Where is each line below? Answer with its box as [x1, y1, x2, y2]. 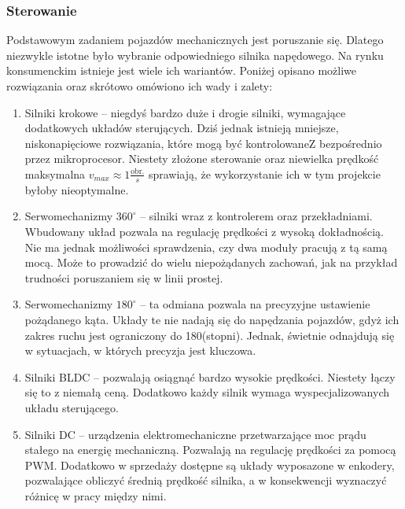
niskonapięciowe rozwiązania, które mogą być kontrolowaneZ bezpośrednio [24, 135, 382, 151]
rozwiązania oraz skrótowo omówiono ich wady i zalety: [6, 78, 273, 94]
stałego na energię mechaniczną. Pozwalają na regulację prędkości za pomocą [24, 441, 396, 458]
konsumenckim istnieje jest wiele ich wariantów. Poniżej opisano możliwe [6, 62, 356, 79]
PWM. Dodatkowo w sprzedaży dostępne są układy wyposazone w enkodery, [24, 456, 395, 473]
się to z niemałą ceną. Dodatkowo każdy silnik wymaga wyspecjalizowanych [24, 384, 389, 400]
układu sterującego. [24, 399, 119, 415]
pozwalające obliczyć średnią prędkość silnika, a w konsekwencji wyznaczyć [24, 472, 387, 489]
